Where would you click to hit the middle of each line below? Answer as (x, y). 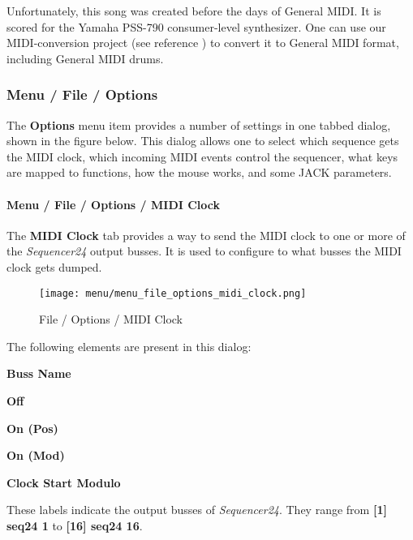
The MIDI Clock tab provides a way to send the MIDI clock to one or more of (206, 235)
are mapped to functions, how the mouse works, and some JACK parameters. (199, 172)
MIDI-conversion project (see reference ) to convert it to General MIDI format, (203, 43)
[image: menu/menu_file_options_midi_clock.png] (173, 293)
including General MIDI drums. (85, 58)
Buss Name (39, 373)
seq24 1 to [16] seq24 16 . (75, 525)
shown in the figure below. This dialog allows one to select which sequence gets (203, 141)
